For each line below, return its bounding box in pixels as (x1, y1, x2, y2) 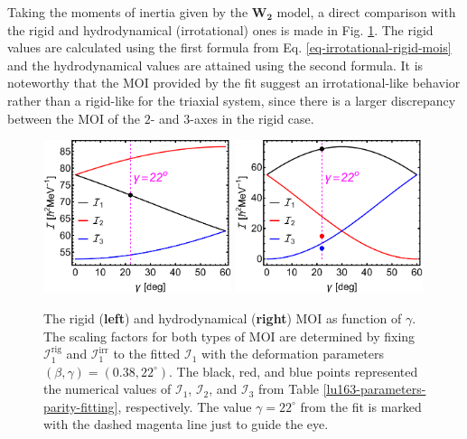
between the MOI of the (7, 108, 140, 127)
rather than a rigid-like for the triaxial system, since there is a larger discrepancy (7, 90, 456, 109)
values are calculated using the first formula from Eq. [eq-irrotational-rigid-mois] (7, 38, 452, 57)
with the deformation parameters (201, 344, 385, 363)
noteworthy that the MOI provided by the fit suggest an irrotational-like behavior (7, 73, 461, 92)
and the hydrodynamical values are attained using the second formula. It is (7, 55, 424, 74)
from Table (258, 379, 320, 398)
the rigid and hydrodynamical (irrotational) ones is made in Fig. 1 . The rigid (7, 20, 434, 39)
